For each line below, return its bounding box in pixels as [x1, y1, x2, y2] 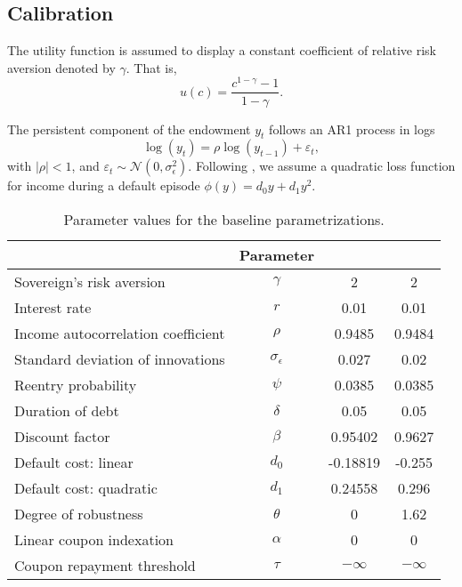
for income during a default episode [7, 176, 200, 195]
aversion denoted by [7, 58, 116, 76]
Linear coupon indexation [14, 528, 174, 550]
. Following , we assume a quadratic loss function [188, 157, 456, 175]
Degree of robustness [14, 503, 143, 524]
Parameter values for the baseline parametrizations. [63, 208, 385, 229]
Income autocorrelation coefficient [14, 322, 225, 343]
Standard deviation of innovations [14, 348, 225, 369]
